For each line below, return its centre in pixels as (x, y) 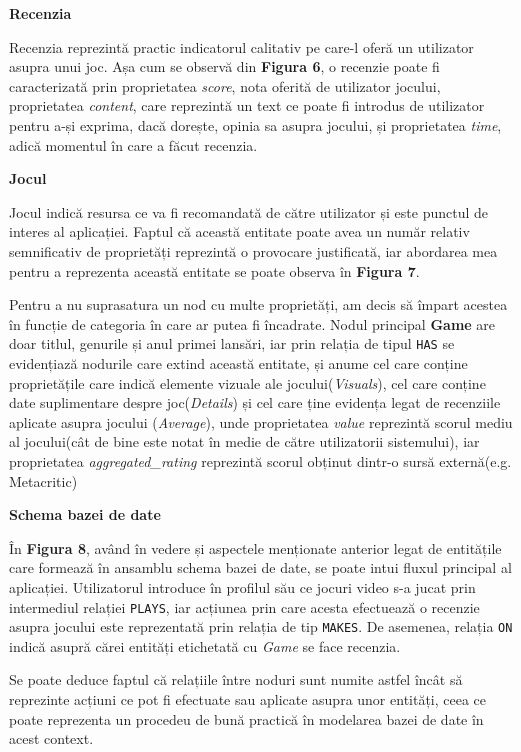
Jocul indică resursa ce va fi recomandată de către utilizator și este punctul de (248, 211)
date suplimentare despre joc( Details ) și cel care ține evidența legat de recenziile (255, 402)
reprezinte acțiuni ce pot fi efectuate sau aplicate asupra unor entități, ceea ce (248, 699)
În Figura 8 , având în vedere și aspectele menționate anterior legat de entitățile (255, 547)
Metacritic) (43, 480)
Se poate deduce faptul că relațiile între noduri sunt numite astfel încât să (236, 679)
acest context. (51, 738)
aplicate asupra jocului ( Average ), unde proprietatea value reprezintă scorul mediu (261, 421)
